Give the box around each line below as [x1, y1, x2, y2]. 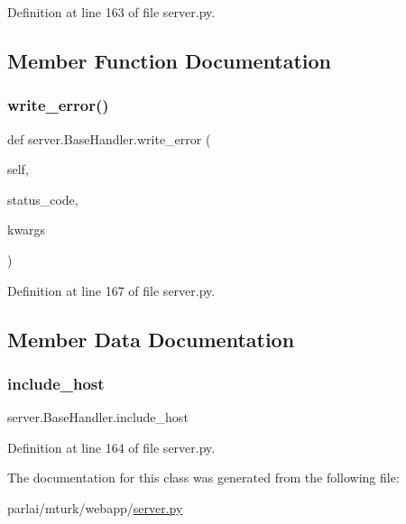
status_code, [7, 189, 78, 208]
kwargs [7, 220, 46, 239]
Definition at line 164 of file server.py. [7, 437, 216, 456]
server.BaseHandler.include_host [7, 408, 189, 427]
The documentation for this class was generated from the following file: [7, 468, 400, 487]
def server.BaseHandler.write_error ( [7, 129, 211, 148]
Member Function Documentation [7, 46, 332, 74]
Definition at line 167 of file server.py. [7, 280, 216, 299]
